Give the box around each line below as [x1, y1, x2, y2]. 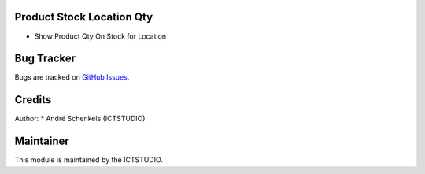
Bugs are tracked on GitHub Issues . [14, 72, 130, 82]
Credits [14, 93, 52, 106]
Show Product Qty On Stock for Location [34, 31, 167, 41]
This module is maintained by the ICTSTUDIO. [14, 155, 163, 165]
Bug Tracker [14, 52, 76, 65]
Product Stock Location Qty [14, 10, 153, 24]
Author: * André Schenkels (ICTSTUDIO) [14, 114, 146, 124]
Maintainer [14, 135, 70, 148]
